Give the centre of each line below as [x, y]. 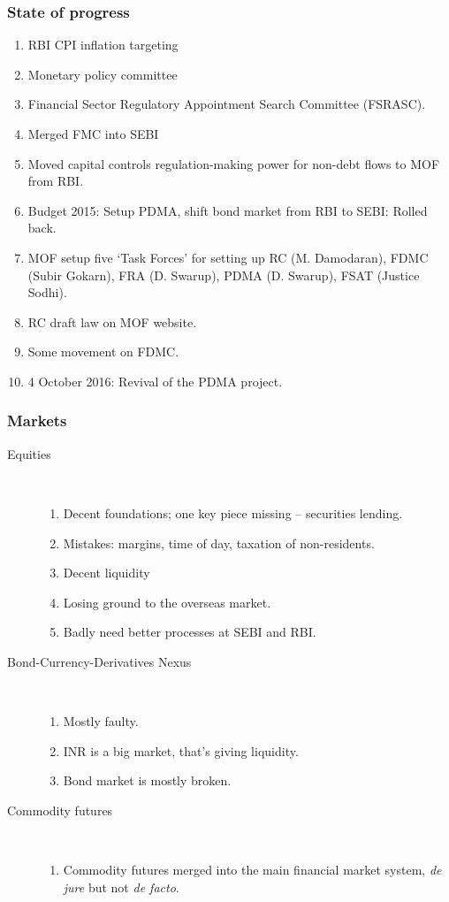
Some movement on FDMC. [103, 352]
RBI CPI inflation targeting [103, 45]
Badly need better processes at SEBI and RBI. [190, 632]
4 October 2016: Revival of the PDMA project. [155, 381]
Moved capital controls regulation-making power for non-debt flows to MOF [234, 163]
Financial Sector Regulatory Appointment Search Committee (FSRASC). [227, 104]
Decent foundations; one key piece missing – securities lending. [233, 512]
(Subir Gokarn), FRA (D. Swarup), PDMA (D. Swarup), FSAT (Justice [224, 275]
